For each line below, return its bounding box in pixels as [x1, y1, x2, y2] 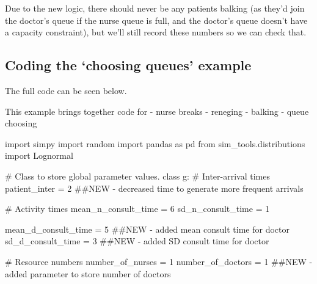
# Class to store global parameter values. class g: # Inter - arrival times [5, 169, 270, 182]
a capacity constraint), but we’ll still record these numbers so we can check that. [5, 26, 307, 38]
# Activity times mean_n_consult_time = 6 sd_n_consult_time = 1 [5, 202, 270, 215]
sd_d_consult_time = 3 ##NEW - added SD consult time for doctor [5, 235, 269, 247]
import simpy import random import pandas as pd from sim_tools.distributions [5, 137, 305, 150]
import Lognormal [5, 149, 73, 162]
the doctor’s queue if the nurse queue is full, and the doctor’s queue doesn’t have [5, 13, 308, 26]
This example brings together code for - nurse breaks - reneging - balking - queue [5, 104, 309, 117]
